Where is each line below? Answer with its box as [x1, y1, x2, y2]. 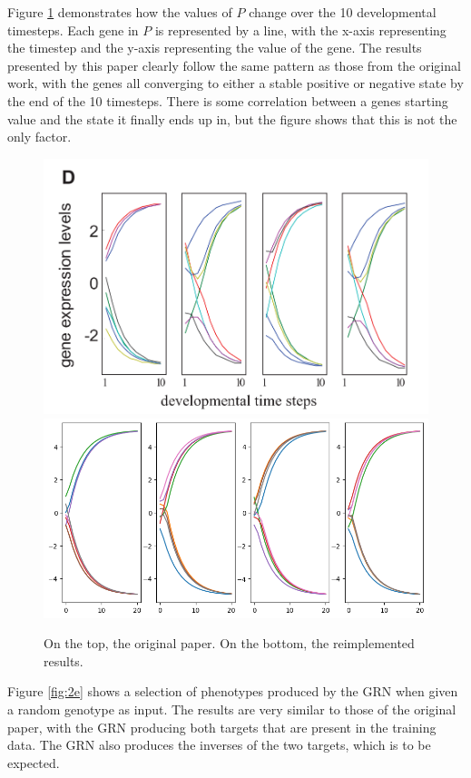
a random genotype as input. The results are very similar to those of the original [7, 700, 456, 719]
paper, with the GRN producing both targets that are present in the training [7, 717, 437, 736]
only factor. [7, 127, 72, 146]
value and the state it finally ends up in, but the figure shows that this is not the [7, 109, 457, 128]
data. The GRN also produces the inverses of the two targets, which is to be [7, 735, 431, 754]
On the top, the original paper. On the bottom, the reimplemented [44, 634, 415, 653]
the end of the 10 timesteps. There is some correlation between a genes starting [7, 91, 448, 110]
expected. [7, 753, 60, 772]
